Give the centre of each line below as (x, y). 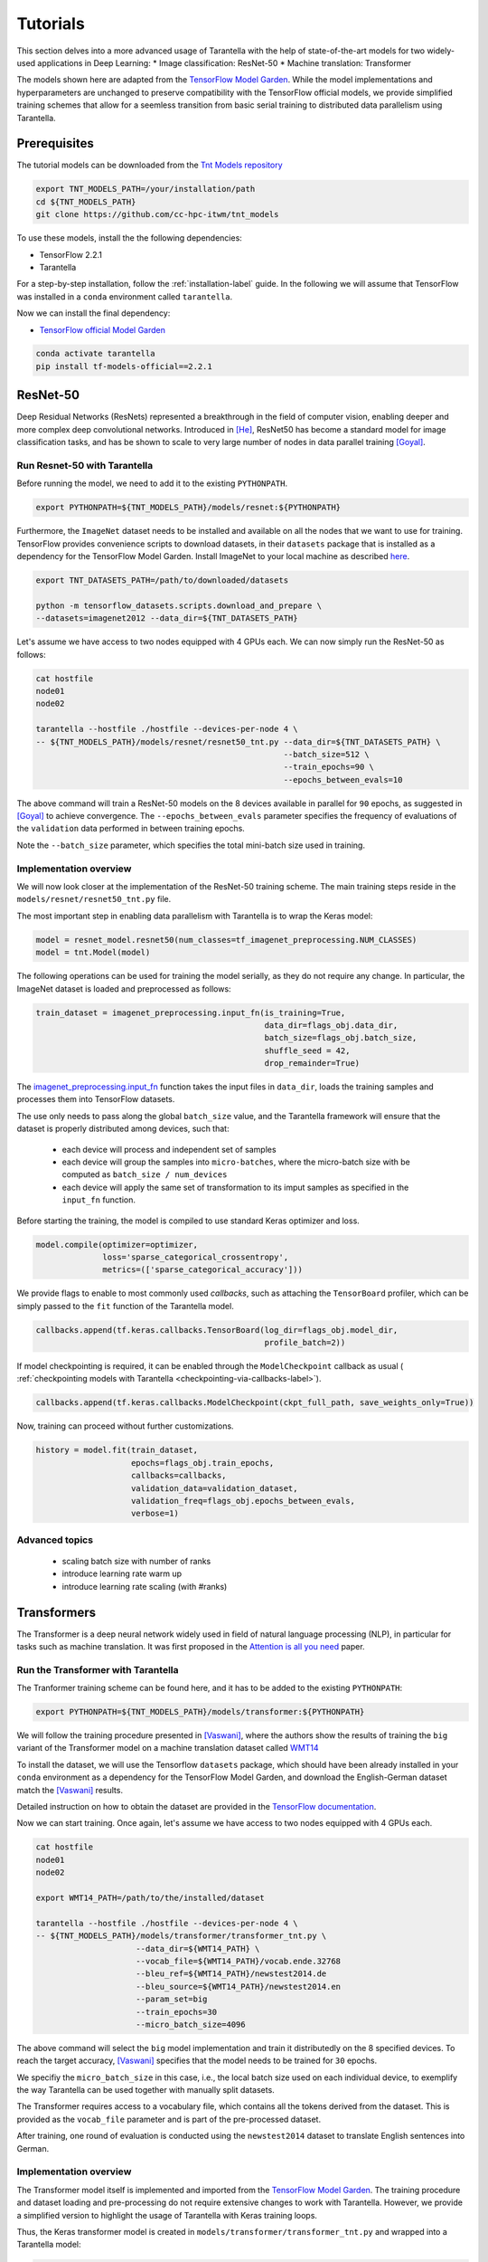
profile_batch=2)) (305, 1343)
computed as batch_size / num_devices (145, 1174)
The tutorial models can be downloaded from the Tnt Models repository (150, 165)
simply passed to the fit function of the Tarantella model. (125, 1306)
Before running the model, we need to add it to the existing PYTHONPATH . (152, 483)
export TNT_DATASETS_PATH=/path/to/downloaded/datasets (162, 580)
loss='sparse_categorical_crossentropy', (196, 1257)
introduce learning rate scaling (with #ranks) (145, 1586)
